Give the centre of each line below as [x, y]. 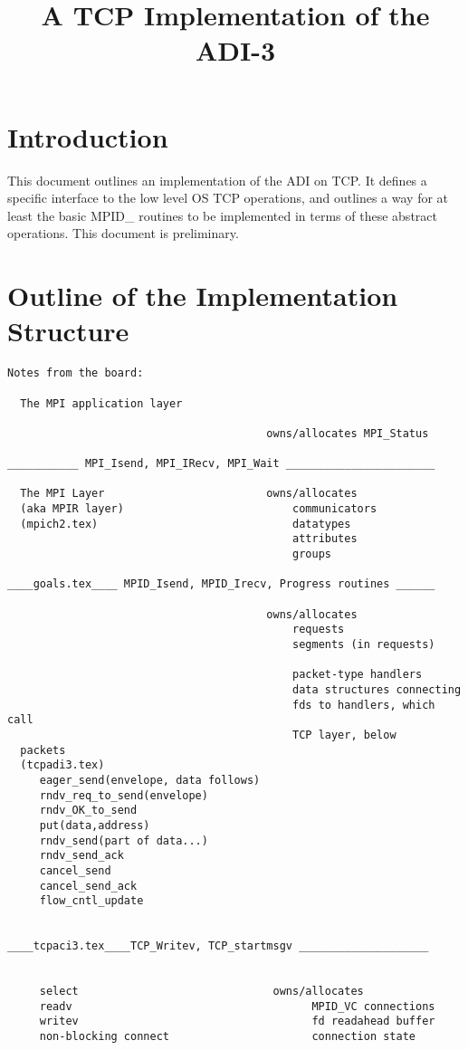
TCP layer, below [344, 735]
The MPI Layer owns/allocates [189, 494]
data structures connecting [377, 689]
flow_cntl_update [91, 901]
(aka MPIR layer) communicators [199, 509]
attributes [325, 539]
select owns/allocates [201, 992]
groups [312, 554]
